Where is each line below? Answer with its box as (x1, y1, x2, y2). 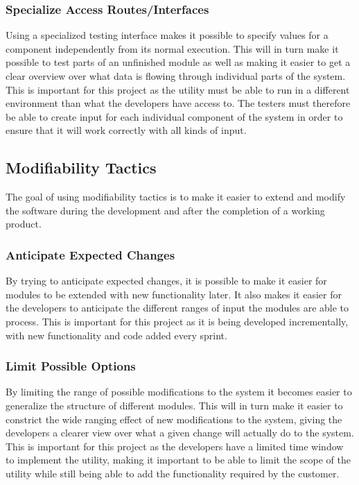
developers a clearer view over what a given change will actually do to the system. (6, 425, 354, 440)
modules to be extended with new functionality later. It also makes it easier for (6, 287, 342, 301)
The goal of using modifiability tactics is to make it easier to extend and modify (6, 189, 346, 204)
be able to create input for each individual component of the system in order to (6, 109, 343, 124)
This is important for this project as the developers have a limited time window (6, 439, 344, 453)
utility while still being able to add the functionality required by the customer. (6, 466, 340, 480)
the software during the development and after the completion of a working (6, 203, 325, 217)
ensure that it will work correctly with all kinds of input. (6, 123, 247, 137)
